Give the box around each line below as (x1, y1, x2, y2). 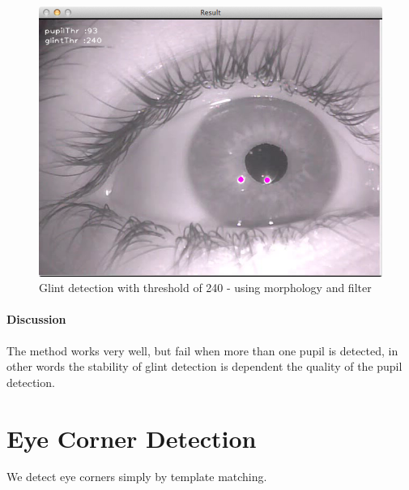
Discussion (6, 311, 66, 328)
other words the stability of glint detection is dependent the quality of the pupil (6, 358, 403, 375)
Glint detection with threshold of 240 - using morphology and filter (39, 279, 372, 296)
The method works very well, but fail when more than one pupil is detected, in (6, 342, 398, 359)
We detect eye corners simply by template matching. (6, 468, 267, 485)
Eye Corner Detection (6, 421, 257, 454)
